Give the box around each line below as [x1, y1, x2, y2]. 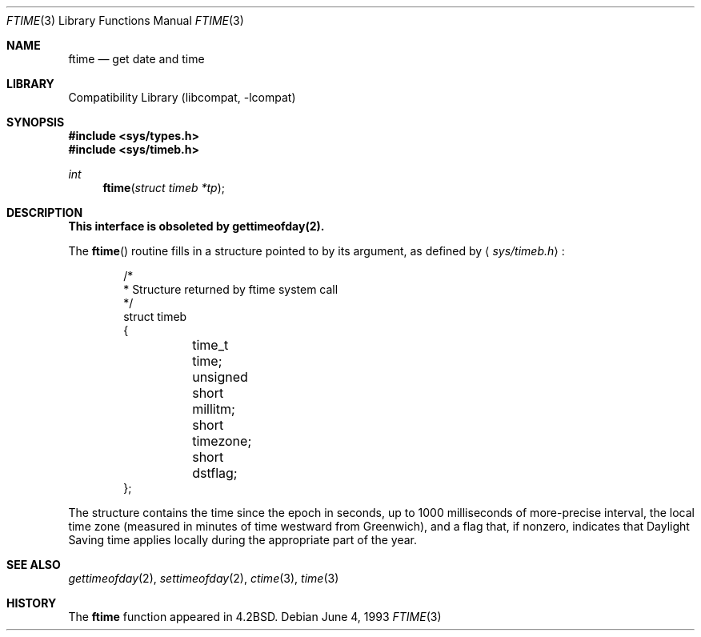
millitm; [192, 401, 235, 417]
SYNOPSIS [6, 115, 65, 129]
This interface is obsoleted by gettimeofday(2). [68, 219, 325, 233]
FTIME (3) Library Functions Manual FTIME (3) [6, 14, 244, 27]
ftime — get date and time [68, 52, 205, 66]
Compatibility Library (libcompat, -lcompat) [68, 90, 296, 104]
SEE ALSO [6, 558, 61, 571]
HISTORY [6, 596, 57, 610]
